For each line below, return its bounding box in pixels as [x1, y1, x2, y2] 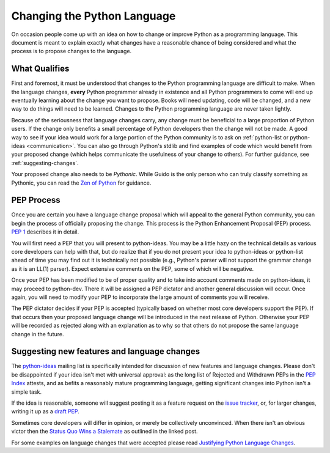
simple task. [11, 388, 42, 396]
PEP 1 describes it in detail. [11, 228, 79, 235]
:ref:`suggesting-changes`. [11, 159, 79, 166]
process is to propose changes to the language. [11, 48, 132, 55]
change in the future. [11, 330, 64, 337]
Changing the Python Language [11, 9, 176, 23]
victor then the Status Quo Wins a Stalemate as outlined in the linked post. [11, 428, 198, 435]
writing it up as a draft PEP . [11, 408, 79, 415]
